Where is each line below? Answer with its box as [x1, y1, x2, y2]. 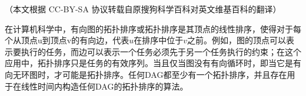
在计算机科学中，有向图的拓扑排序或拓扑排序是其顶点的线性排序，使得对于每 [5, 22, 301, 35]
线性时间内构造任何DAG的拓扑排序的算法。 [21, 80, 188, 92]
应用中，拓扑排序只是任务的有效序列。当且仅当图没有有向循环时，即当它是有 [5, 57, 301, 69]
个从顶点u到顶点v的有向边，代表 [5, 34, 129, 46]
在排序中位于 [134, 34, 184, 46]
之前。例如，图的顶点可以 [187, 34, 286, 46]
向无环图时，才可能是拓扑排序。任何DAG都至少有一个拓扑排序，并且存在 [5, 68, 287, 80]
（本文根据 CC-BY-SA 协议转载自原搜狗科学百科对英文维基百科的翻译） [5, 3, 281, 15]
